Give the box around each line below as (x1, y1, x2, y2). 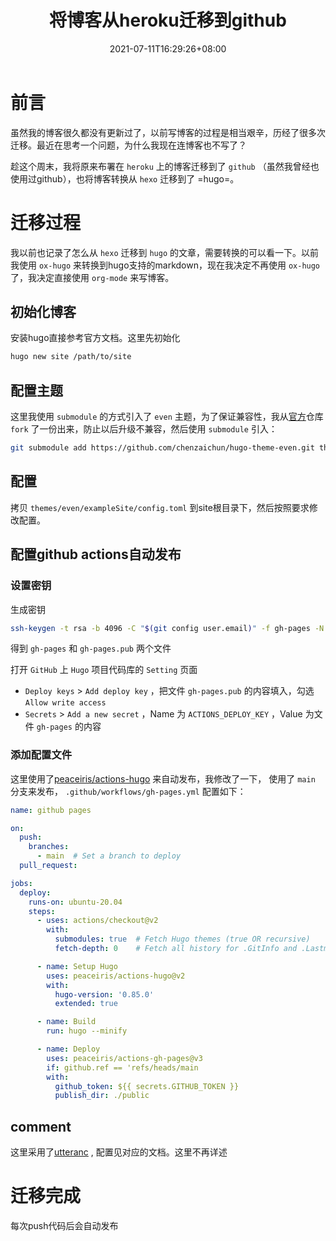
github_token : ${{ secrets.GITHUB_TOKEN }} (54, 1081, 240, 1091)
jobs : (10, 878, 33, 888)
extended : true (54, 999, 118, 1009)
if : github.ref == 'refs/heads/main (46, 1062, 199, 1073)
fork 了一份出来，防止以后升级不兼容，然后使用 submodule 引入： (10, 423, 278, 435)
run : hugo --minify (46, 1026, 128, 1036)
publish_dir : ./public (54, 1091, 150, 1101)
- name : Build (36, 1017, 97, 1027)
